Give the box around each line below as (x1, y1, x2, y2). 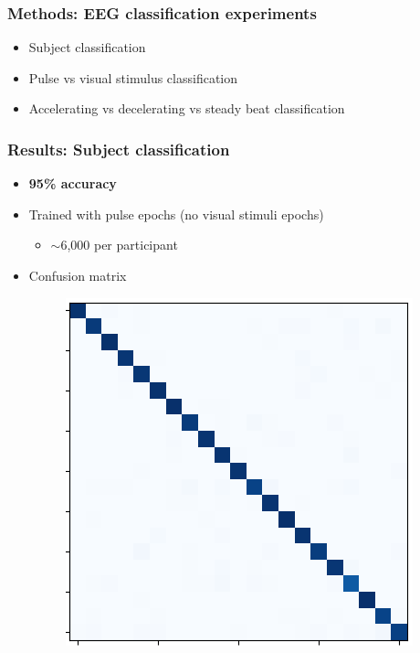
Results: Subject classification (7, 137, 230, 160)
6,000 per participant (60, 235, 178, 254)
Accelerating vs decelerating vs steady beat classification (28, 99, 345, 118)
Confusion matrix (28, 266, 127, 284)
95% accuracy (28, 174, 117, 193)
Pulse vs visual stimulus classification (28, 68, 238, 87)
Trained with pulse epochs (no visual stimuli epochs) (28, 204, 324, 223)
